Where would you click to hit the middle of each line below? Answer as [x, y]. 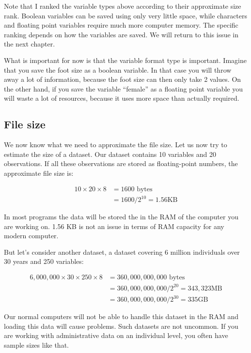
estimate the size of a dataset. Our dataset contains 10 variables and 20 [110, 154]
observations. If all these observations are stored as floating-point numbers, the [121, 163]
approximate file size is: [39, 173]
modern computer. [31, 236]
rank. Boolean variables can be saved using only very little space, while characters [126, 15]
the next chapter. [30, 44]
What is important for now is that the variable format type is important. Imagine [125, 60]
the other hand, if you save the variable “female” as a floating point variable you [123, 88]
